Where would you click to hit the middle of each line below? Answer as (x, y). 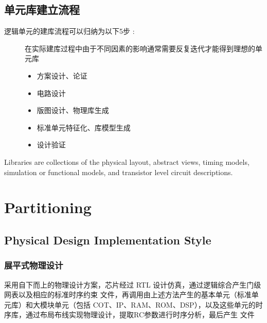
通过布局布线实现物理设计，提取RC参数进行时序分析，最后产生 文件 (140, 315)
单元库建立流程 (42, 9)
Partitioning (48, 207)
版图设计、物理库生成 (73, 110)
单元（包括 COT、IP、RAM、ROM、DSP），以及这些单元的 (155, 304)
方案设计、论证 (62, 75)
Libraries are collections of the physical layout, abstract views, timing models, (127, 161)
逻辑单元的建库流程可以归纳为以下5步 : (69, 31)
